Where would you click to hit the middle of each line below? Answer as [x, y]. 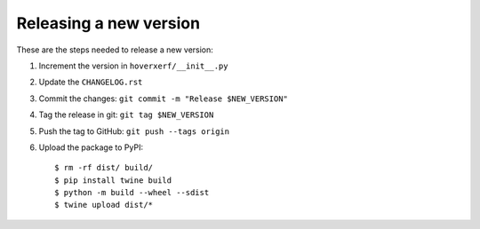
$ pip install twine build [113, 180]
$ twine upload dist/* [104, 205]
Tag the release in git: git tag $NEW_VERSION [126, 114]
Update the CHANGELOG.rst [91, 82]
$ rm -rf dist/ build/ [104, 168]
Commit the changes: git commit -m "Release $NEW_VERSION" [163, 99]
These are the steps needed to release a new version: [115, 50]
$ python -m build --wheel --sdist [132, 193]
